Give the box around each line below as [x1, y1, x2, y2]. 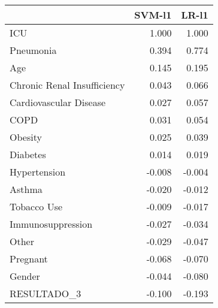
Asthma [10, 182, 43, 196]
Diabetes [10, 147, 46, 161]
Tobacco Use [10, 200, 63, 213]
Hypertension [10, 165, 66, 179]
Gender [10, 269, 40, 283]
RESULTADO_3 [10, 286, 81, 300]
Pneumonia [10, 43, 57, 57]
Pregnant [10, 252, 48, 265]
